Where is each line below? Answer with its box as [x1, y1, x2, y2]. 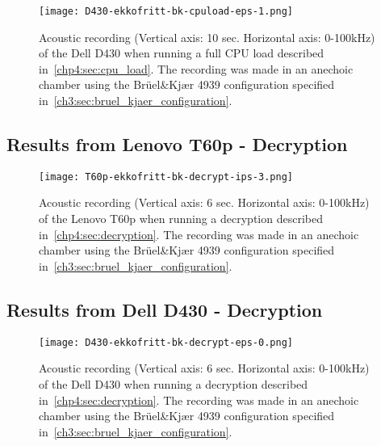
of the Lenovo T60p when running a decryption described [39, 210, 323, 227]
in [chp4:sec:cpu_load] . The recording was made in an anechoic [39, 60, 354, 77]
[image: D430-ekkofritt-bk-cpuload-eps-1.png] [39, 6, 293, 17]
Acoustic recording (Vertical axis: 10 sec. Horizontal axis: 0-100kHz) [39, 28, 375, 45]
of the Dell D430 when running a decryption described [39, 375, 308, 392]
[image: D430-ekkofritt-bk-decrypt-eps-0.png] [39, 336, 293, 348]
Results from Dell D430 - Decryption [6, 297, 323, 322]
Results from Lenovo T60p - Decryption [6, 132, 348, 157]
